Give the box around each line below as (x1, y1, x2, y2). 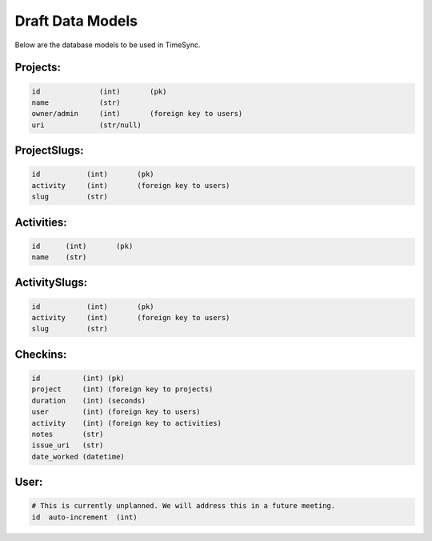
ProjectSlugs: (14, 144, 84, 158)
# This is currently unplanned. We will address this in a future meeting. (31, 501, 336, 511)
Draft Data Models (14, 12, 138, 30)
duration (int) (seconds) (31, 396, 146, 405)
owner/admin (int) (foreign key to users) (31, 109, 243, 118)
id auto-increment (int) (31, 512, 138, 522)
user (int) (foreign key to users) (31, 407, 201, 416)
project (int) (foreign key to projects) (31, 385, 214, 394)
